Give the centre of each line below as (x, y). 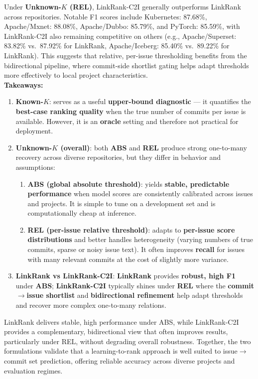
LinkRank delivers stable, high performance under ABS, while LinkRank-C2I (122, 321)
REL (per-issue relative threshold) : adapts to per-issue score (131, 229)
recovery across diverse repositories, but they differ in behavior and (118, 157)
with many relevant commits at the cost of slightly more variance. (128, 259)
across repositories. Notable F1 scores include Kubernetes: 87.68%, (106, 16)
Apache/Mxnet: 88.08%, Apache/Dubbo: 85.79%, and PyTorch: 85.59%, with (122, 26)
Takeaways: (24, 84)
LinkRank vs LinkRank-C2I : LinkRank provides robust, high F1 (126, 276)
